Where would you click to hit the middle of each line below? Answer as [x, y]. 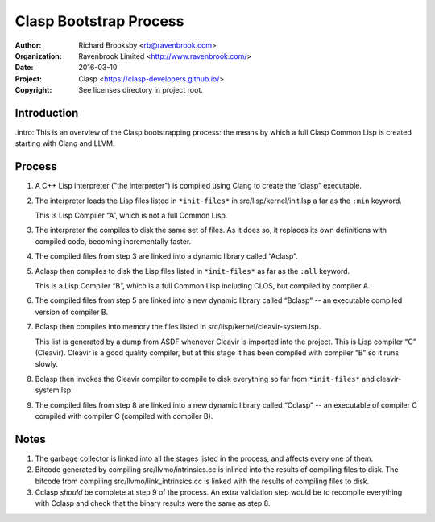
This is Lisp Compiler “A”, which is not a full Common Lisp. [131, 215]
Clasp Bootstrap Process [99, 21]
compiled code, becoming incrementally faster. [113, 241]
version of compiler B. [72, 312]
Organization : [38, 56]
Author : [28, 45]
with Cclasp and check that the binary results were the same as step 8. [153, 503]
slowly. [47, 364]
